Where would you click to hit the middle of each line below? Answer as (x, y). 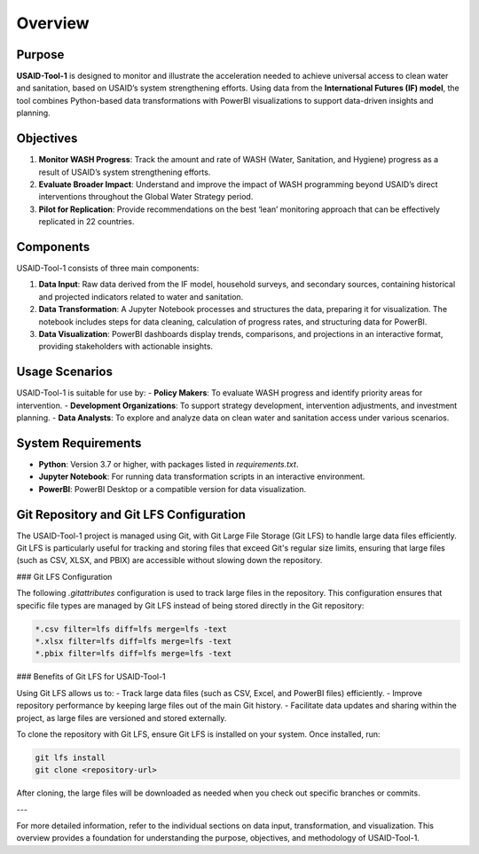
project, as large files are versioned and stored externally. (122, 717)
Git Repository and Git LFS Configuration (131, 514)
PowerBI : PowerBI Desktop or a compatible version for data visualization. (173, 489)
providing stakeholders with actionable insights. (126, 347)
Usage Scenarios (64, 372)
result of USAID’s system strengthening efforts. (125, 172)
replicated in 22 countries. (86, 222)
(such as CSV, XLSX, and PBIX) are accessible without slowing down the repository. (169, 560)
